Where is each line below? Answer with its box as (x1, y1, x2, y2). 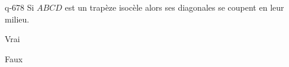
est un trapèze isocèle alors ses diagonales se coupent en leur (65, 1, 284, 13)
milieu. (5, 12, 30, 25)
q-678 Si (5, 1, 34, 13)
